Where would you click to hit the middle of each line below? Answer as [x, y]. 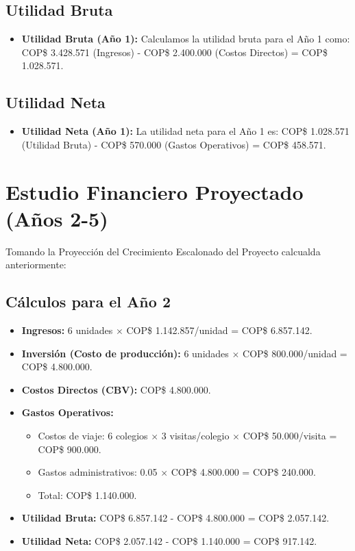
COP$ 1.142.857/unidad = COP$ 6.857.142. [219, 330]
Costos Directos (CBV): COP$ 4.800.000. [116, 389]
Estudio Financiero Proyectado [155, 191]
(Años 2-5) [57, 218]
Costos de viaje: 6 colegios [93, 436]
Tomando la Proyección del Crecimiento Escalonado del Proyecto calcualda [163, 251]
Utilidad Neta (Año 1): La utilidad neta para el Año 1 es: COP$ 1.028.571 [185, 131]
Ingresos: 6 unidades [67, 330]
